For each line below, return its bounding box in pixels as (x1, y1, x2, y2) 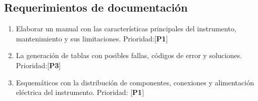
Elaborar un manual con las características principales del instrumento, (16, 23, 236, 34)
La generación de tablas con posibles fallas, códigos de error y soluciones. (16, 50, 242, 61)
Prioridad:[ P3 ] (16, 60, 61, 70)
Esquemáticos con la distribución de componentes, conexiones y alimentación (16, 77, 254, 87)
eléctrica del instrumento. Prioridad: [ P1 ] (16, 87, 144, 97)
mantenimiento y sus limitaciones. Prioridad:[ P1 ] (16, 33, 168, 43)
